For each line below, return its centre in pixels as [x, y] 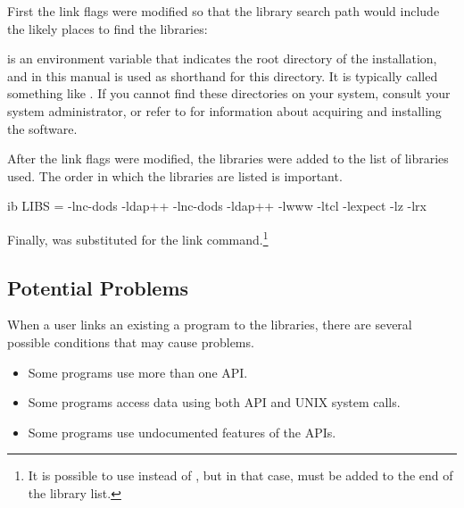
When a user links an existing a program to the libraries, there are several [210, 325]
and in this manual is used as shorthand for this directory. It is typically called [223, 75]
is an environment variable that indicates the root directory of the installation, [222, 58]
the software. [42, 128]
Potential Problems [98, 287]
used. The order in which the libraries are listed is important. [175, 175]
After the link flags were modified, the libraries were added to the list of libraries [228, 158]
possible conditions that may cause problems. [131, 341]
